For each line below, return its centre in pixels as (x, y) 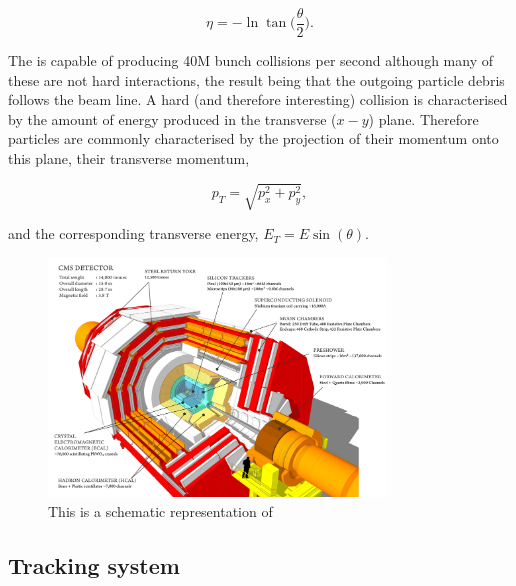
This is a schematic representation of (160, 510)
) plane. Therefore (423, 118)
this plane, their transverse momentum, (129, 158)
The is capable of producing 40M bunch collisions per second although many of (250, 60)
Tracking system (94, 564)
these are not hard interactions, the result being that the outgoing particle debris (256, 79)
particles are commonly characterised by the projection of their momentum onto (253, 138)
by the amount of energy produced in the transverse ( (172, 118)
